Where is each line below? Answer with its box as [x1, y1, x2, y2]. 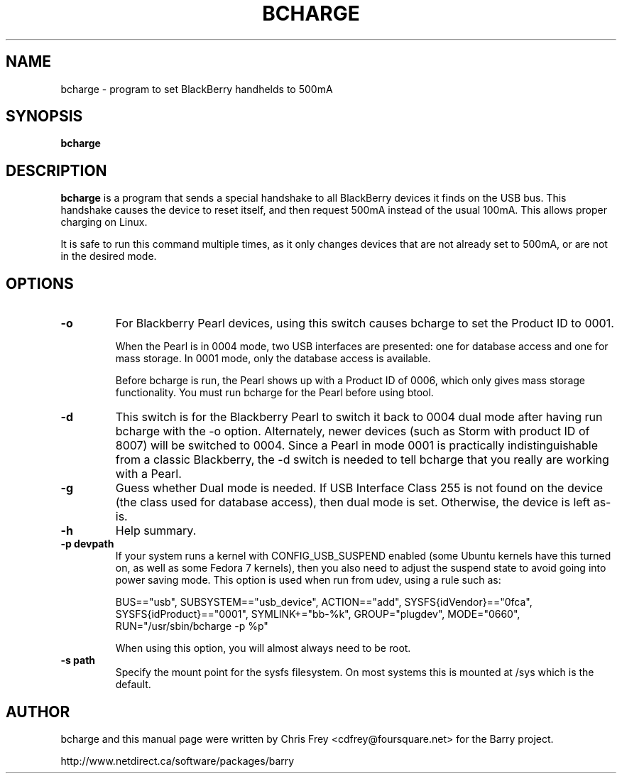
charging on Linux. [60, 216, 148, 229]
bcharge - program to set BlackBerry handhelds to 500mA [60, 82, 333, 95]
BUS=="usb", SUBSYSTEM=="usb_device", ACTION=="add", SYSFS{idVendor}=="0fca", [115, 596, 533, 609]
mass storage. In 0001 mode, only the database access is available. [115, 352, 431, 365]
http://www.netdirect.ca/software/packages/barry [60, 754, 295, 767]
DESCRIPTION [6, 161, 107, 180]
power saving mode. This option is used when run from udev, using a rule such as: [115, 574, 501, 587]
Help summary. [115, 523, 197, 538]
